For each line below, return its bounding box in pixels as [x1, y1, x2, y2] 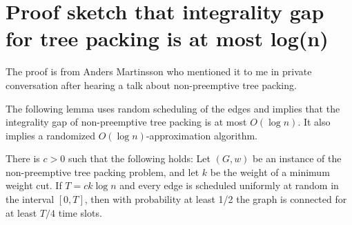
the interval [6, 192, 55, 206]
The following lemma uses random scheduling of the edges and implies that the [6, 101, 340, 115]
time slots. [58, 205, 102, 219]
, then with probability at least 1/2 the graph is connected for [84, 192, 347, 206]
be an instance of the [253, 151, 342, 166]
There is [6, 151, 40, 166]
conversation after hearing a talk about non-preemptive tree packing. [6, 77, 297, 92]
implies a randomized [6, 128, 96, 142]
